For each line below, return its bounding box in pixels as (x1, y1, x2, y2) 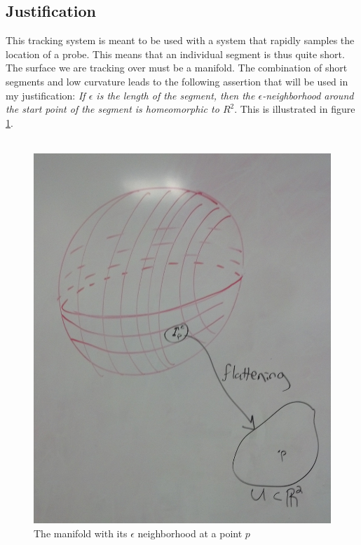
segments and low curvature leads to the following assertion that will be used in (6, 74, 348, 88)
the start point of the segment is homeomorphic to (6, 102, 219, 116)
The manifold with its (34, 525, 128, 540)
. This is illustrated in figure (234, 102, 355, 116)
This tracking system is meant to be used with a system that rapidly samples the (6, 33, 355, 48)
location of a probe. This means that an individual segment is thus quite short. (6, 46, 345, 61)
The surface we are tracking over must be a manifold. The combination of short (6, 60, 348, 75)
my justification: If (6, 88, 86, 102)
